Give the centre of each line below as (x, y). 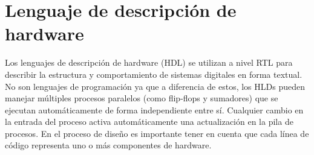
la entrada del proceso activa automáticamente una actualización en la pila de (149, 122)
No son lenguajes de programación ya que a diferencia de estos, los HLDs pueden (155, 86)
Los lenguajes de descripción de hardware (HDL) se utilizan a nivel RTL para (149, 62)
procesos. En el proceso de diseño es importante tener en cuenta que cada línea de (157, 133)
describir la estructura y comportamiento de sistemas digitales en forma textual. (154, 74)
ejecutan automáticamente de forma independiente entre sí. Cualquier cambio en (154, 109)
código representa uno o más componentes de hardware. (108, 145)
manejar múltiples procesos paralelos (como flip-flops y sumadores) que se (142, 98)
